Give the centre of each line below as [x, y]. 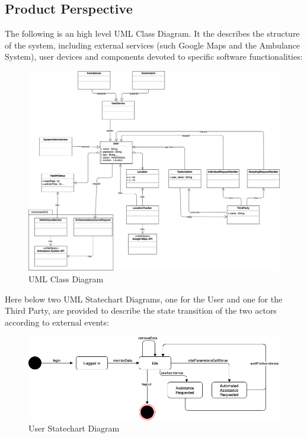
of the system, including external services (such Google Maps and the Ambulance [153, 45]
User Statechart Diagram [74, 428]
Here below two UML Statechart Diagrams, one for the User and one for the [144, 299]
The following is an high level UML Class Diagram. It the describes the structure [152, 33]
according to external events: [57, 322]
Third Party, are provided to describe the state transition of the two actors [141, 310]
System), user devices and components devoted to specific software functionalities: [154, 57]
